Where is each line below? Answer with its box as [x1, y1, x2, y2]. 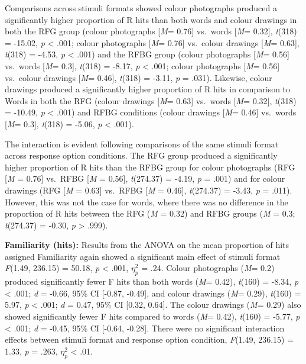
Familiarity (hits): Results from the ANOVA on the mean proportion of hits [5, 239, 289, 251]
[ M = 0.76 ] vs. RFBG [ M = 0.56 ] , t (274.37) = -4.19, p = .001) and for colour [5, 172, 285, 185]
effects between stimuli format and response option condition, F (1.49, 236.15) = [5, 333, 294, 346]
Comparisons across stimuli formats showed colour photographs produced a [5, 2, 277, 14]
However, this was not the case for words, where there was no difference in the [5, 195, 288, 208]
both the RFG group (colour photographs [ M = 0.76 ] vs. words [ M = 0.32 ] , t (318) [5, 25, 297, 37]
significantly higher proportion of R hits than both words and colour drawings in [5, 13, 297, 25]
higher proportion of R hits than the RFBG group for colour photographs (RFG [5, 160, 295, 173]
